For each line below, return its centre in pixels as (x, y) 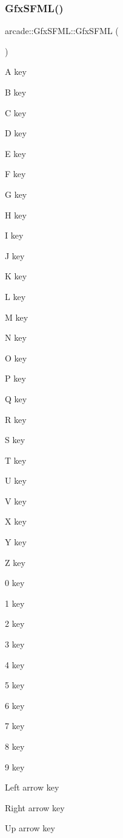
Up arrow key (30, 828)
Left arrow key (32, 787)
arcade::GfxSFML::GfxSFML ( (62, 31)
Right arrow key (35, 807)
